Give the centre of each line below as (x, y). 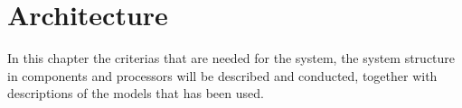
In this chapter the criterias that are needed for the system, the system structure (231, 58)
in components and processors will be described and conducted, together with (222, 75)
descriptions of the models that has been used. (136, 93)
